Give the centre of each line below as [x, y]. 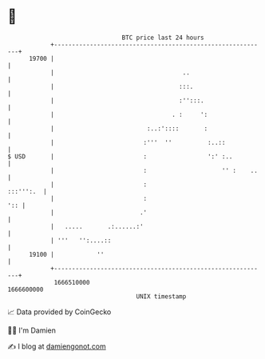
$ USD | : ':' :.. [120, 156]
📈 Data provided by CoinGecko [59, 312]
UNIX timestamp [161, 296]
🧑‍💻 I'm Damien [32, 330]
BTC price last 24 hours [163, 38]
